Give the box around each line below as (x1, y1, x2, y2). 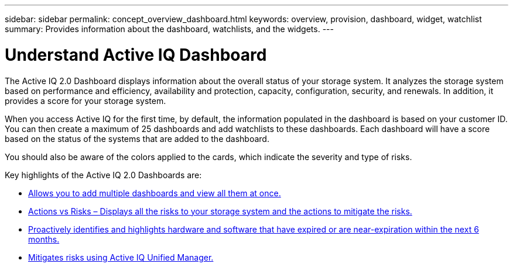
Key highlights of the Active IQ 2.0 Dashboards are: (5, 169, 202, 180)
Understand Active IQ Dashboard (5, 44, 267, 65)
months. (28, 234, 60, 244)
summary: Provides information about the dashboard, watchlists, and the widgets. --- (5, 24, 334, 34)
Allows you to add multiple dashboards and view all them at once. (28, 188, 281, 198)
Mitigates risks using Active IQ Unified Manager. (28, 252, 214, 262)
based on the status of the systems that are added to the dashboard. (5, 133, 269, 144)
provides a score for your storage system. (5, 95, 166, 106)
